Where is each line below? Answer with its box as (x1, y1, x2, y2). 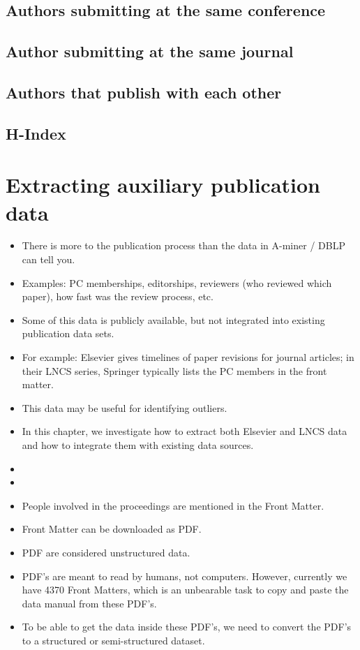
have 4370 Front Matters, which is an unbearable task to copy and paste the (22, 582, 349, 597)
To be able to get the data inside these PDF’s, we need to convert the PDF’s (22, 619, 352, 634)
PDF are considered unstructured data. (22, 545, 190, 559)
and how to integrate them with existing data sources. (22, 437, 254, 452)
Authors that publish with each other (6, 81, 282, 103)
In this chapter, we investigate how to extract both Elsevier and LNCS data (22, 424, 347, 438)
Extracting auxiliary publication (6, 170, 320, 199)
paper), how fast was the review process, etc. (22, 289, 213, 304)
